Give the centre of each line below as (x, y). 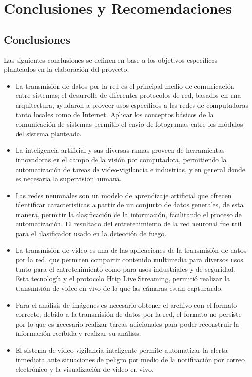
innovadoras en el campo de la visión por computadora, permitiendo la (121, 159)
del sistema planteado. (48, 133)
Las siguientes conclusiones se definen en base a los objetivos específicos (111, 59)
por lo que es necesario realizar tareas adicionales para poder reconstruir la (127, 323)
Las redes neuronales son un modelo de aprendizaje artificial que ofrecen (123, 195)
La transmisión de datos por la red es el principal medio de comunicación (125, 85)
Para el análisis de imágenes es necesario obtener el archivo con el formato (126, 304)
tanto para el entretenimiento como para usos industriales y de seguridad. (125, 269)
